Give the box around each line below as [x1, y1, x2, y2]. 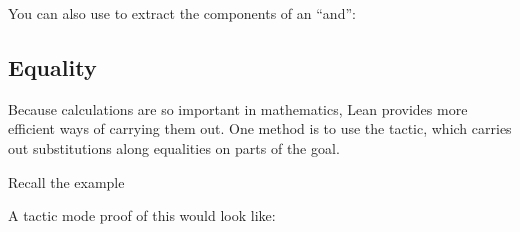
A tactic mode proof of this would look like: [8, 205, 276, 226]
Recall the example [8, 171, 125, 192]
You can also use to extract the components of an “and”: [8, 3, 356, 23]
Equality [8, 51, 97, 82]
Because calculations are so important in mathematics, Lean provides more [8, 98, 468, 119]
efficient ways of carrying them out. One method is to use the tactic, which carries [8, 118, 512, 139]
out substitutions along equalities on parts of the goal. [8, 137, 340, 158]
